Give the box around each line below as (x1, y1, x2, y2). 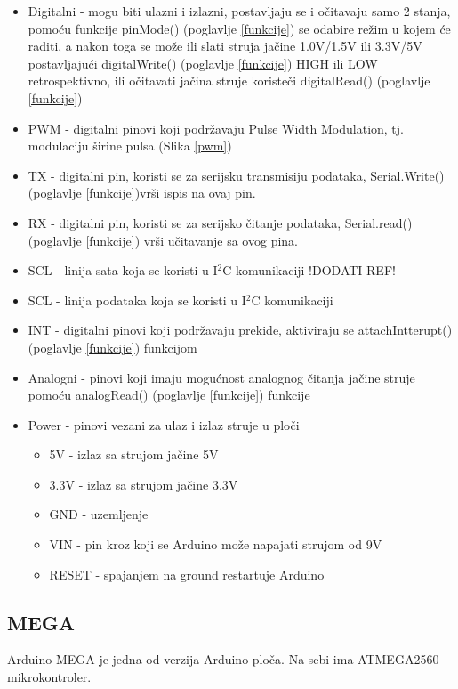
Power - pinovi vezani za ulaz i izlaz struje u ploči (28, 415, 300, 434)
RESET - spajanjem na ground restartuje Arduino (49, 564, 325, 583)
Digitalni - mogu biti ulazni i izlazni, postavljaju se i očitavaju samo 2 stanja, (28, 2, 451, 20)
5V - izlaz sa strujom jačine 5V (49, 445, 219, 464)
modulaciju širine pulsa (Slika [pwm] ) (28, 136, 232, 155)
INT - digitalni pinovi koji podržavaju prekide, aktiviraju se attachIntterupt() (28, 320, 453, 339)
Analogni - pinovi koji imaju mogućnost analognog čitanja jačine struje (28, 368, 415, 386)
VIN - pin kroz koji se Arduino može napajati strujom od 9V (49, 535, 382, 554)
